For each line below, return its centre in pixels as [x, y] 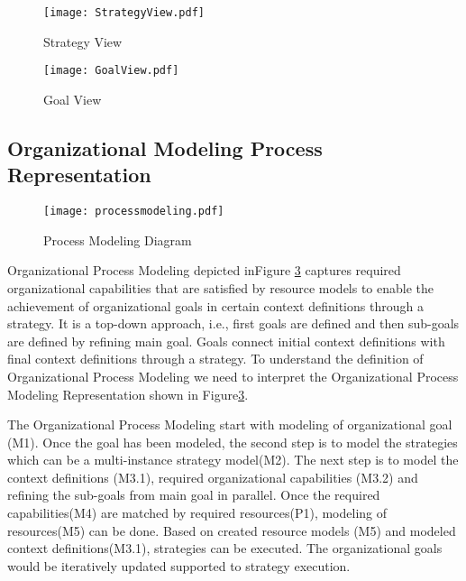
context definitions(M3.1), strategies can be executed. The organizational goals [225, 548]
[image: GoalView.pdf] [111, 71]
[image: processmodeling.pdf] [134, 212]
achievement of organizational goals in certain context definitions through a [215, 305]
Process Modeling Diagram [118, 240]
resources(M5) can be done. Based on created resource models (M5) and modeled [232, 530]
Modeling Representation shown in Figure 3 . [128, 394]
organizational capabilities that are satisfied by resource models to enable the [221, 287]
